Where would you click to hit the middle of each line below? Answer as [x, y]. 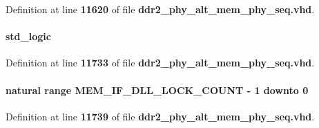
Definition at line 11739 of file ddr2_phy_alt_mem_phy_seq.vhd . [160, 116]
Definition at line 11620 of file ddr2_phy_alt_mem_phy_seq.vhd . [160, 9]
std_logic [28, 36]
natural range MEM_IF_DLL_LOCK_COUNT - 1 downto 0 [157, 90]
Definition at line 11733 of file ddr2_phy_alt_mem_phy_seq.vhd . [160, 63]
